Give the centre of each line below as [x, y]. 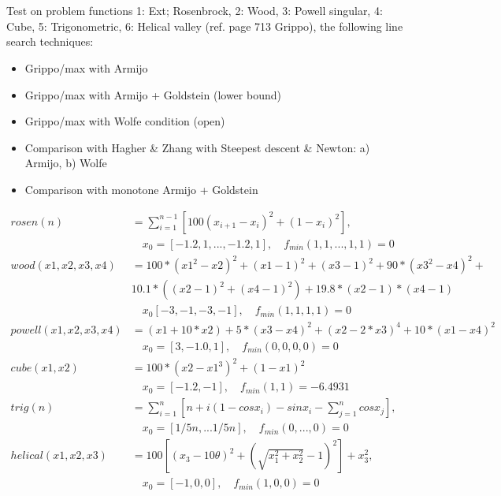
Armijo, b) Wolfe [66, 163]
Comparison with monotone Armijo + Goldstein [141, 189]
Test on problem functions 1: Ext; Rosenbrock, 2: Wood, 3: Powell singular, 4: [195, 11]
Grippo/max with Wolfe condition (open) [125, 121]
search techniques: [50, 41]
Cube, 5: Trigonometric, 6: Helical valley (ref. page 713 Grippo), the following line [205, 26]
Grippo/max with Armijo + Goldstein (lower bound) [153, 94]
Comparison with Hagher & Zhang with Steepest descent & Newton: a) [197, 147]
